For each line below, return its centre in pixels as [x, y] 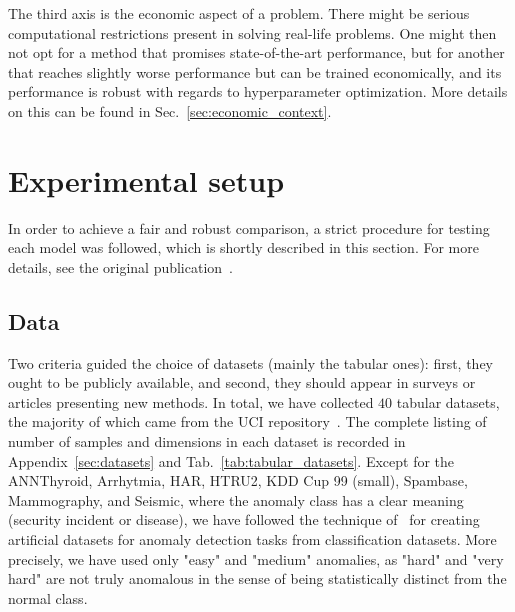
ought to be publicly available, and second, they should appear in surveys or [242, 382]
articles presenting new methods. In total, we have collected [191, 401]
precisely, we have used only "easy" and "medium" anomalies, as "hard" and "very [256, 558]
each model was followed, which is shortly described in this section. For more [243, 247]
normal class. [48, 597]
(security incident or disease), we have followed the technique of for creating [244, 519]
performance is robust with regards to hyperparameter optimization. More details [258, 91]
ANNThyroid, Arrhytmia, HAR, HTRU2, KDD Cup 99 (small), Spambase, [238, 480]
